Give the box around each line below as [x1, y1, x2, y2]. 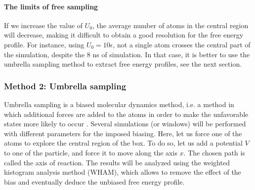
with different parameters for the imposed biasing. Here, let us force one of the [4, 128, 242, 138]
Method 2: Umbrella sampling [4, 79, 127, 92]
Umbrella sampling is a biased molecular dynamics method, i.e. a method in [4, 99, 234, 109]
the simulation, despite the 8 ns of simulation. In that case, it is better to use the [4, 49, 250, 59]
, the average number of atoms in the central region [92, 20, 249, 30]
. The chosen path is [183, 147, 245, 157]
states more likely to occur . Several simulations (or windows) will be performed [4, 118, 246, 129]
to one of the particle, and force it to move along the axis [4, 147, 177, 157]
